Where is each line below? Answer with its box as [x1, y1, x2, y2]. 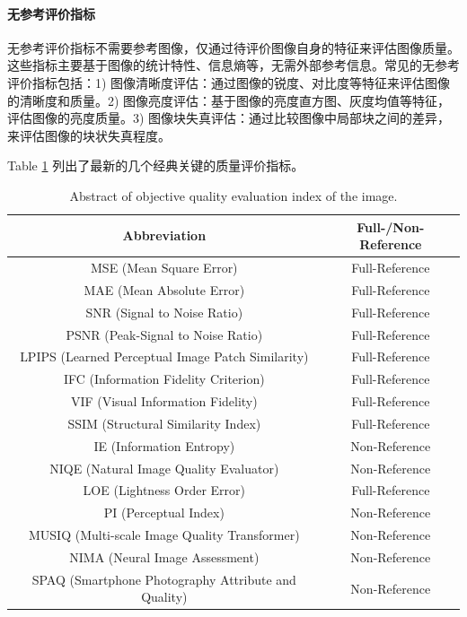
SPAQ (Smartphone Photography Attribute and [31, 569, 296, 588]
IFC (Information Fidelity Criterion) [63, 369, 265, 388]
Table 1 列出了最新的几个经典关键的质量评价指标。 [7, 156, 304, 175]
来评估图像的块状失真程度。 [7, 126, 171, 144]
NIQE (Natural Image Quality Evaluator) [49, 458, 279, 477]
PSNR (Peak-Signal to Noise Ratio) [66, 325, 263, 343]
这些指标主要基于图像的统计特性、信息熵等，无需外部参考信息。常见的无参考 [7, 56, 460, 74]
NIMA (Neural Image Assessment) [69, 547, 260, 566]
